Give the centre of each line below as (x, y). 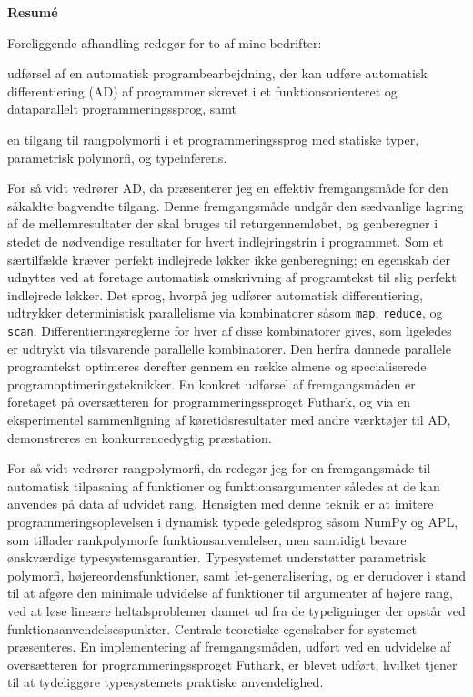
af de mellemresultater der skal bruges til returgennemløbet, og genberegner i (223, 223)
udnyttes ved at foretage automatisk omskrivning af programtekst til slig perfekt (232, 277)
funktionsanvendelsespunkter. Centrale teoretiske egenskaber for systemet (212, 628)
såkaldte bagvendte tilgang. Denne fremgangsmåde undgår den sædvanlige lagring (236, 205)
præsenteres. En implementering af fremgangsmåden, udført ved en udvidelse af (229, 646)
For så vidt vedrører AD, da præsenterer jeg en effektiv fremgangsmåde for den (228, 188)
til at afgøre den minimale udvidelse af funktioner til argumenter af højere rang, (230, 593)
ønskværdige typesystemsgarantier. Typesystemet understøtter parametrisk (217, 557)
